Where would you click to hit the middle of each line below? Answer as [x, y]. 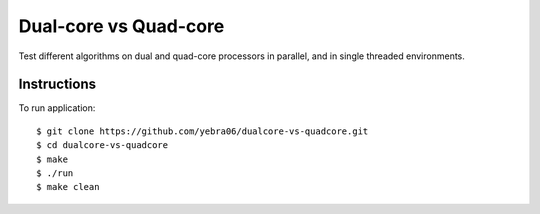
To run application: [57, 108]
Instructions [57, 84]
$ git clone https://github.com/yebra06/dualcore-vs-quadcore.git [202, 131]
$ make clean [68, 187]
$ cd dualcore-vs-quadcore [102, 145]
